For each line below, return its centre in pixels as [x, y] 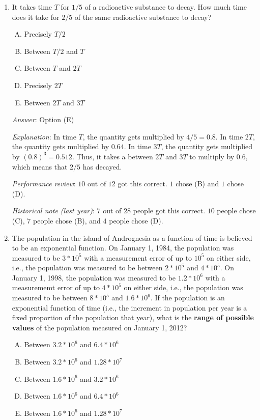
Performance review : [44, 184]
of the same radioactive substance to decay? [143, 17]
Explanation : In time [44, 136]
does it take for [36, 17]
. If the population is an [187, 298]
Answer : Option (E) [43, 119]
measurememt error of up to [56, 287]
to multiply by [212, 156]
